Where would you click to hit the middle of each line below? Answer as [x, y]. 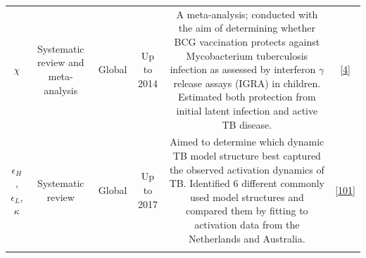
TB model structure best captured [247, 155]
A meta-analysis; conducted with [247, 14]
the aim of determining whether [247, 28]
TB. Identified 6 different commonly [247, 183]
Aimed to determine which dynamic [247, 142]
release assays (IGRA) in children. [247, 83]
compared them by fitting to [247, 211]
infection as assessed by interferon [243, 69]
